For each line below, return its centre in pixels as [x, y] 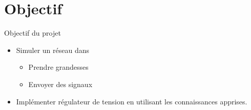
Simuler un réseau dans [53, 50]
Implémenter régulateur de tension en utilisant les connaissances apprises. [132, 101]
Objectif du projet [33, 33]
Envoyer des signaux [60, 84]
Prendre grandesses [58, 67]
